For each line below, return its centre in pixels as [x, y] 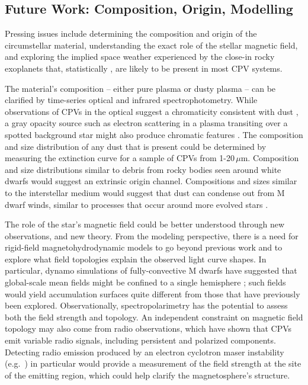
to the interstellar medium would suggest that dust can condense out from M [145, 192]
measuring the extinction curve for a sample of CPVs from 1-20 [120, 158]
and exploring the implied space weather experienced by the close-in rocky [140, 57]
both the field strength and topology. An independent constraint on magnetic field [154, 317]
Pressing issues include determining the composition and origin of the [131, 33]
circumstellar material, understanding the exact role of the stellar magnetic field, [151, 45]
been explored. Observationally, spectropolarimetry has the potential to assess [146, 305]
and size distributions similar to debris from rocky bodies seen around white [143, 169]
